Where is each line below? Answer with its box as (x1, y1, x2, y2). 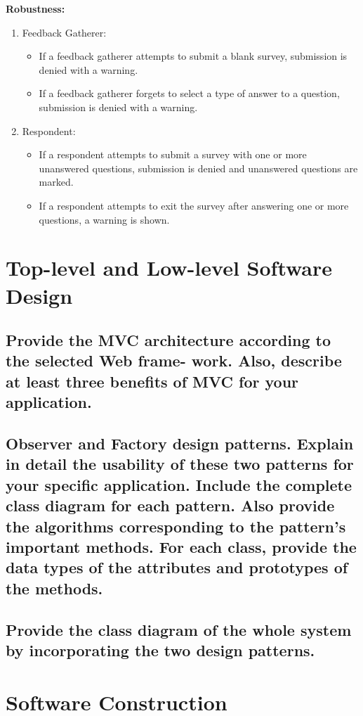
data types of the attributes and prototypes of (6, 556, 348, 578)
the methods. (6, 577, 103, 599)
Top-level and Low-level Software (6, 253, 333, 282)
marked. (39, 174, 74, 189)
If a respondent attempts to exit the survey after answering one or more (39, 198, 349, 212)
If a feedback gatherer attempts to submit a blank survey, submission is (39, 49, 348, 63)
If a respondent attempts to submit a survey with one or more (39, 147, 307, 162)
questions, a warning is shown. (39, 212, 170, 226)
